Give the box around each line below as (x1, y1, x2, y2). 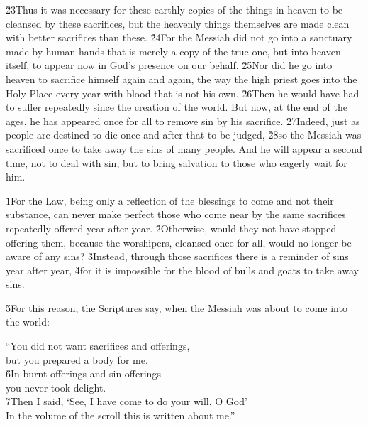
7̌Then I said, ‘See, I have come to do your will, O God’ (6, 394, 247, 409)
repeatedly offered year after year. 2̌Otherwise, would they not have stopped (6, 220, 337, 235)
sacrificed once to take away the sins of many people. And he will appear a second (6, 141, 362, 156)
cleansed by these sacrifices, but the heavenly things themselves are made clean (6, 16, 350, 31)
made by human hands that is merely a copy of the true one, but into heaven (6, 43, 341, 58)
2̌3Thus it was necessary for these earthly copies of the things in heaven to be (6, 2, 343, 16)
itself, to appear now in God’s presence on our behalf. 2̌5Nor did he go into (6, 58, 333, 72)
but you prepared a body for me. (6, 352, 148, 367)
